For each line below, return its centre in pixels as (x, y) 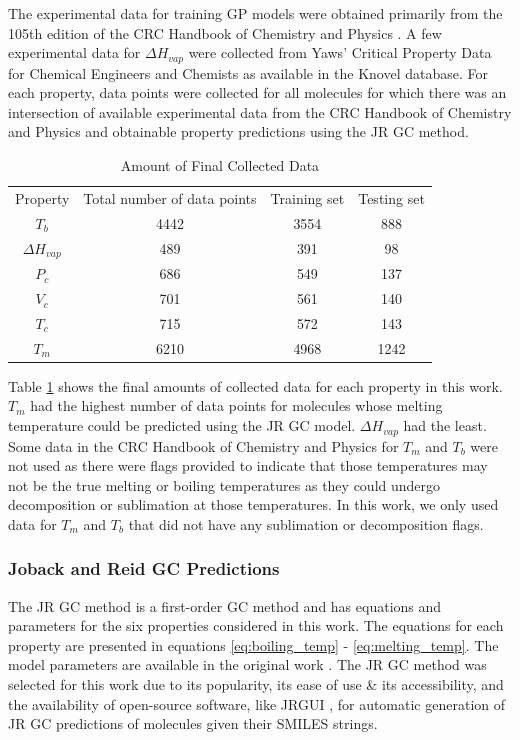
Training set (307, 197)
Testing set (391, 197)
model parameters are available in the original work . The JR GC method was (247, 664)
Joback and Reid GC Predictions (144, 568)
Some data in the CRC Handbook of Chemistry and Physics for (203, 445)
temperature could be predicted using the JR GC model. (182, 425)
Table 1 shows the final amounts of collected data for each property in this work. (255, 385)
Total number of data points (170, 197)
